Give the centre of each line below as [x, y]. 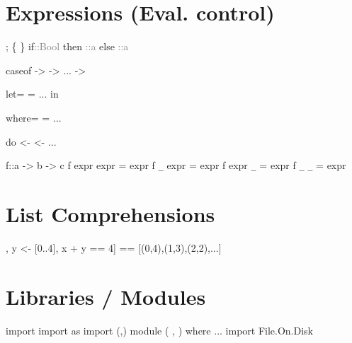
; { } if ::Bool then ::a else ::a [67, 46]
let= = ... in [32, 94]
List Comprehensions [110, 213]
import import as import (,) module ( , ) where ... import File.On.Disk [159, 330]
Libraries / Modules [106, 296]
